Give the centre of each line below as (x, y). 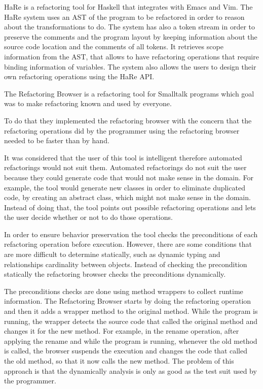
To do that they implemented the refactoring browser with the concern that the (128, 120)
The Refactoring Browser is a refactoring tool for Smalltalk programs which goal (129, 93)
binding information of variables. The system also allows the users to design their (130, 66)
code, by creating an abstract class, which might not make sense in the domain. (127, 197)
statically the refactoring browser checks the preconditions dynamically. (115, 274)
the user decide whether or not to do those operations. (88, 217)
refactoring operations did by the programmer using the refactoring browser (122, 130)
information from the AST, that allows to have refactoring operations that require (131, 56)
